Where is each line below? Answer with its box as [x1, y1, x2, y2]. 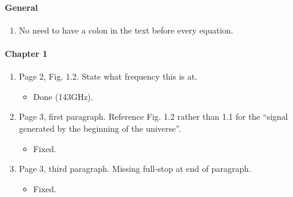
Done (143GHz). [33, 90, 93, 102]
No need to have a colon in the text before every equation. [19, 23, 234, 36]
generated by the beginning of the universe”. [19, 122, 181, 134]
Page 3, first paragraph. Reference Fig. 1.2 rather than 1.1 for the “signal [19, 110, 288, 123]
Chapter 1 [5, 47, 48, 59]
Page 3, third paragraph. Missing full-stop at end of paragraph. [19, 162, 252, 175]
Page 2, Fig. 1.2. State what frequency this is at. [19, 70, 198, 83]
